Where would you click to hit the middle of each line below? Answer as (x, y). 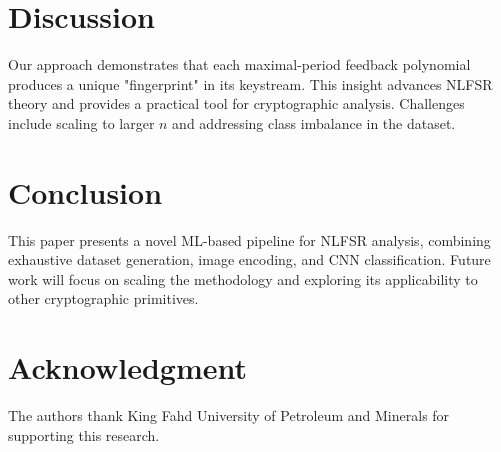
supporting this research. (84, 434)
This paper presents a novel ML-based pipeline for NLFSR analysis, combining (249, 239)
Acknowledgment (127, 367)
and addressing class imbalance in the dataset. (314, 122)
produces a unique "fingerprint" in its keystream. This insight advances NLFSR (250, 83)
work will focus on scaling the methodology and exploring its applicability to (243, 278)
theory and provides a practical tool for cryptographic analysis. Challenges (236, 103)
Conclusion (85, 191)
